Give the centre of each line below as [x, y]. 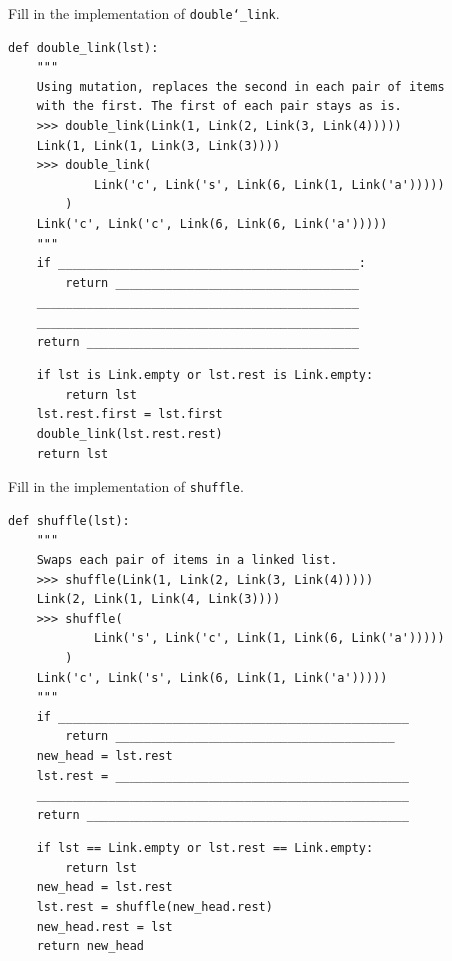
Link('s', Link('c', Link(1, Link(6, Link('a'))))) [269, 638]
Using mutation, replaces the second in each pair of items [240, 86]
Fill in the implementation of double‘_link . [144, 13]
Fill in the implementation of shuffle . [126, 486]
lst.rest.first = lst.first [129, 414]
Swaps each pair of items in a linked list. [187, 559]
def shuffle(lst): [69, 520]
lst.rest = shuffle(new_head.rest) [154, 907]
